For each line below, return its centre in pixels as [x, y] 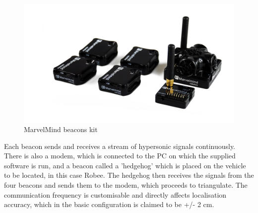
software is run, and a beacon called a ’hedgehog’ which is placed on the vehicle [125, 165]
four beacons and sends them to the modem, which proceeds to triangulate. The [126, 185]
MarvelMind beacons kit [61, 129]
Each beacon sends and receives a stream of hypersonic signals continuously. [120, 146]
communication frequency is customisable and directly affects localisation [115, 194]
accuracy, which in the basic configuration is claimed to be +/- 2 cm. [109, 204]
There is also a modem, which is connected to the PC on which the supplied [120, 156]
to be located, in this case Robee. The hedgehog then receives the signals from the [129, 175]
